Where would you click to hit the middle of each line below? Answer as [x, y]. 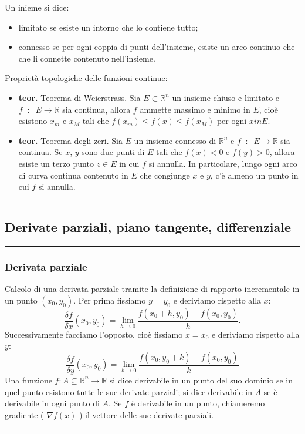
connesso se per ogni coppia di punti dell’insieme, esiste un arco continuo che [157, 47]
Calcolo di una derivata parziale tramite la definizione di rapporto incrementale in [152, 289]
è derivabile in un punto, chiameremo [198, 403]
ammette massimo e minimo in [195, 109]
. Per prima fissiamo [110, 300]
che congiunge [165, 175]
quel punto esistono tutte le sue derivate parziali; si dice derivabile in [128, 391]
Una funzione [28, 380]
